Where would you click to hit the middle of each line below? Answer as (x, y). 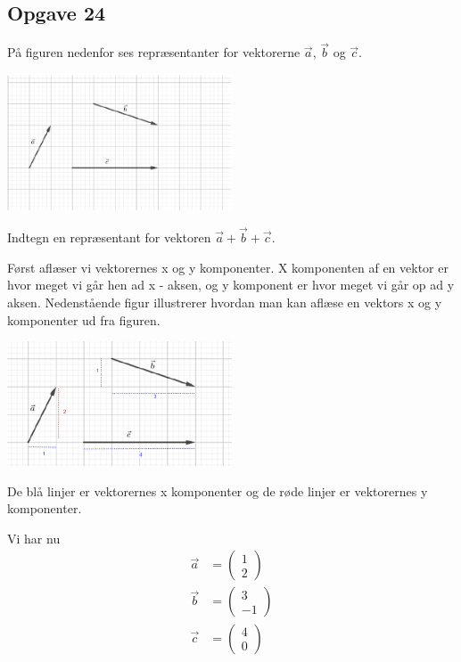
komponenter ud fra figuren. (84, 319)
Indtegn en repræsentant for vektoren (109, 237)
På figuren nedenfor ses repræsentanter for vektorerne (154, 52)
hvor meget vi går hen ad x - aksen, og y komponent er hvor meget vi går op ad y (231, 285)
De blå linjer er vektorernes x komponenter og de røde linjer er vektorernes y (218, 490)
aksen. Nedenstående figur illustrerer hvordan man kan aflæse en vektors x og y (225, 302)
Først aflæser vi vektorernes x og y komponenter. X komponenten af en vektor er (228, 267)
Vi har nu (34, 538)
